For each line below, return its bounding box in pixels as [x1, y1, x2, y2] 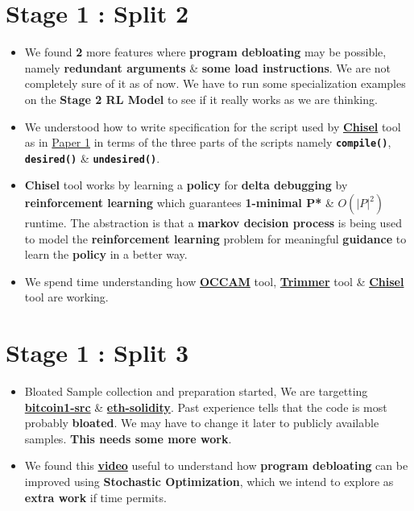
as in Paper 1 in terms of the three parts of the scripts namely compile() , [24, 134, 391, 151]
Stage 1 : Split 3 [6, 336, 189, 369]
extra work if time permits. [24, 488, 167, 505]
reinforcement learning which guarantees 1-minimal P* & [24, 194, 334, 210]
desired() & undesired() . [24, 149, 160, 166]
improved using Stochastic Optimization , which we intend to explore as [24, 473, 394, 490]
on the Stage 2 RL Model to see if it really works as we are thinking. [24, 90, 378, 107]
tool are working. [24, 289, 109, 305]
